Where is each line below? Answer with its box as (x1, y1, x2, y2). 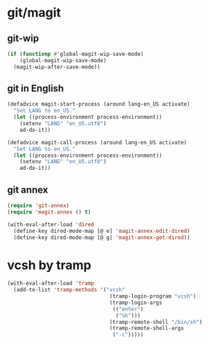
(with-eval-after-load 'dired (7, 221, 95, 228)
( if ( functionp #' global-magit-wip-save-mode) (7, 50, 144, 57)
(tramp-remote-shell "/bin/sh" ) (109, 318, 203, 325)
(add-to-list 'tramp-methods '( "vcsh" (13, 287, 126, 294)
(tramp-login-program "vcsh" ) (109, 293, 197, 300)
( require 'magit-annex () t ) (7, 209, 91, 216)
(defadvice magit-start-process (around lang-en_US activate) (7, 101, 190, 108)
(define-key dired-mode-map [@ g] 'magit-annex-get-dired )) (13, 233, 190, 241)
